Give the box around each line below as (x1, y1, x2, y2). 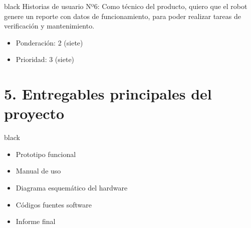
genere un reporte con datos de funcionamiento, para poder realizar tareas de (4, 10, 241, 21)
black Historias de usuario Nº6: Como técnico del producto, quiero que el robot (4, 1, 247, 11)
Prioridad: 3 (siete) (16, 54, 75, 64)
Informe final (16, 216, 56, 226)
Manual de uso (16, 165, 61, 176)
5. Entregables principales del (4, 83, 212, 104)
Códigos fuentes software (16, 199, 92, 209)
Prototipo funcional (16, 148, 76, 159)
